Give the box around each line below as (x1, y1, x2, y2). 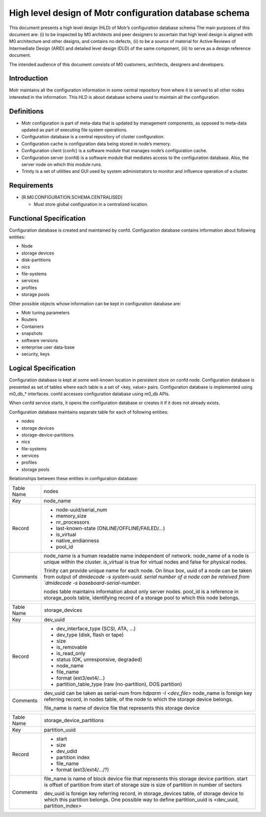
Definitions (9, 107, 44, 116)
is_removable (56, 644, 87, 651)
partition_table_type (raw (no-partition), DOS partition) (56, 681, 182, 688)
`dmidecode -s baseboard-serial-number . (43, 579, 141, 586)
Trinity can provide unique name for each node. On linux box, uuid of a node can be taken (43, 567, 252, 574)
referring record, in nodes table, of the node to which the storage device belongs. (44, 695, 233, 702)
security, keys (21, 351, 50, 357)
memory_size (56, 512, 87, 519)
